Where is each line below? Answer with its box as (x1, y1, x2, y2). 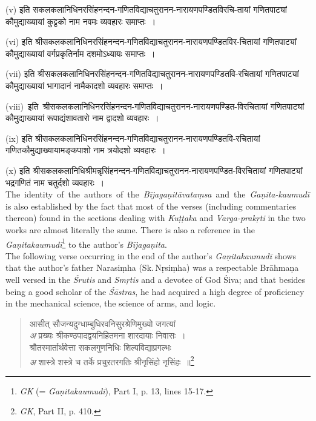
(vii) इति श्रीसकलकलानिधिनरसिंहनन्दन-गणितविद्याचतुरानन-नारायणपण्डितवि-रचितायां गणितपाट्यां (5, 67, 299, 80)
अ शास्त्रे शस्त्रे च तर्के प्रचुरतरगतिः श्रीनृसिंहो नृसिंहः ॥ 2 (29, 353, 194, 368)
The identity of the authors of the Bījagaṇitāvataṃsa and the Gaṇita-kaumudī (5, 188, 310, 201)
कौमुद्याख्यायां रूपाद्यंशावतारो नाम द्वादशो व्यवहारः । (5, 111, 159, 124)
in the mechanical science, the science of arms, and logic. (5, 297, 216, 310)
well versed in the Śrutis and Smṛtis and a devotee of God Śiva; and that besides (5, 273, 306, 285)
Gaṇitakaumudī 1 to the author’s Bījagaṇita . (5, 236, 167, 250)
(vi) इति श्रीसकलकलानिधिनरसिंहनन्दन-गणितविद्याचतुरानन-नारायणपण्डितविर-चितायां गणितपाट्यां (5, 35, 297, 48)
